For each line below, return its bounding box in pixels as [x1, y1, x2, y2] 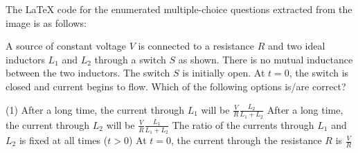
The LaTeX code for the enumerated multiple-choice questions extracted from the [6, 2, 352, 16]
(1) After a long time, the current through [6, 102, 185, 116]
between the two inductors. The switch [6, 65, 170, 80]
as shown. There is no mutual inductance [178, 52, 353, 66]
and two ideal [267, 39, 325, 53]
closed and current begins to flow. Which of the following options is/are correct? [6, 79, 346, 93]
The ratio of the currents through [172, 117, 314, 132]
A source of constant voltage [6, 39, 127, 53]
